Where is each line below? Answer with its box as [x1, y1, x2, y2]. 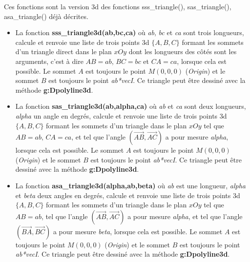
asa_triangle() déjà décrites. [4, 11, 88, 21]
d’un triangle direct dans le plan [15, 46, 112, 57]
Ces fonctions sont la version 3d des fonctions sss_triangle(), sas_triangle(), [4, 1, 231, 11]
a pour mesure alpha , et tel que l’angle [127, 211, 243, 221]
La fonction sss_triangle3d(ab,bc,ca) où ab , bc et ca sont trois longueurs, [15, 27, 244, 38]
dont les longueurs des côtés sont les [128, 46, 237, 57]
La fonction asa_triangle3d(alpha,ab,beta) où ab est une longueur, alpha [15, 180, 246, 190]
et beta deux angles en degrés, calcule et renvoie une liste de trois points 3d [15, 190, 240, 200]
